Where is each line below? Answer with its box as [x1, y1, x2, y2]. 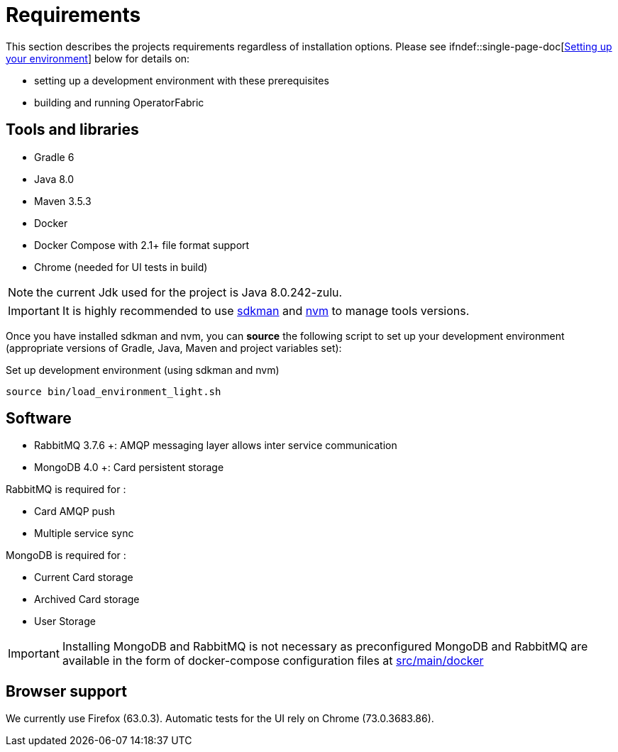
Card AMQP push [34, 505, 116, 518]
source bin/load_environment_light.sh [6, 385, 221, 397]
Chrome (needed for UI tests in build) [34, 260, 208, 273]
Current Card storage [34, 571, 133, 584]
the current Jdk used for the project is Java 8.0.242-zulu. [36, 284, 343, 299]
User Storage [34, 615, 96, 628]
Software [6, 409, 72, 428]
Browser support [6, 682, 128, 700]
